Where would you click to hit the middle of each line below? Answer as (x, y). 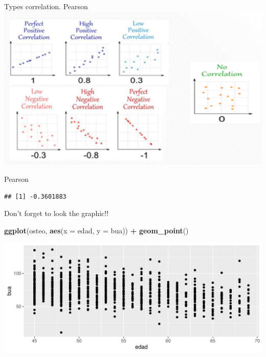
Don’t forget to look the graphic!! (57, 213)
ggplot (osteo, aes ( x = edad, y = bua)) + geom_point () (96, 230)
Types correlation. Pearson (46, 6)
